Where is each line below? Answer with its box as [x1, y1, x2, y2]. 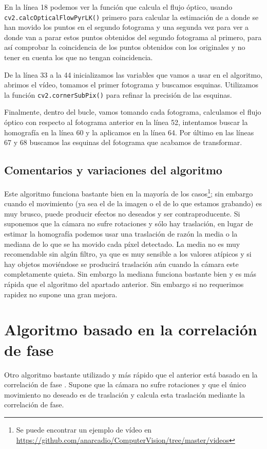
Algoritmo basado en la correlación [4, 319, 257, 340]
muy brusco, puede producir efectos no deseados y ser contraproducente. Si [4, 208, 240, 219]
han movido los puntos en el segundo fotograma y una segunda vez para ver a [4, 22, 249, 32]
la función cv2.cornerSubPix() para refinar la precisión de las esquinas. [4, 89, 232, 100]
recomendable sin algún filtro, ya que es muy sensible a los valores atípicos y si [4, 248, 252, 259]
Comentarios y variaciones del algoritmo [4, 162, 222, 178]
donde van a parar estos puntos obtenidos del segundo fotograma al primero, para [4, 31, 262, 42]
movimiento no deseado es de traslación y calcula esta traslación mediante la [4, 389, 245, 400]
